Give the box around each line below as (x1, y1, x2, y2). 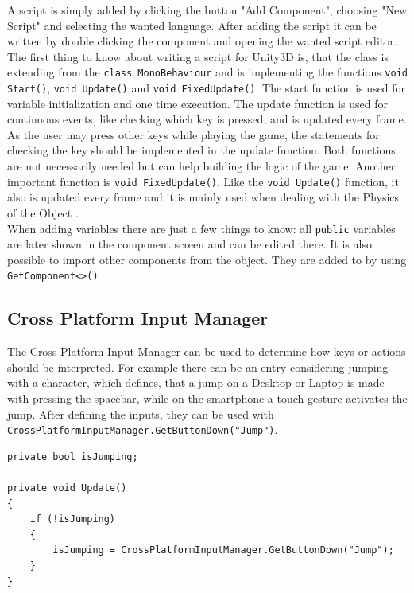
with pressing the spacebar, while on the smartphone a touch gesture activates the (7, 389, 408, 406)
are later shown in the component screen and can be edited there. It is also (7, 236, 372, 252)
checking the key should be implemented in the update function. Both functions (7, 142, 396, 158)
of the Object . (7, 204, 79, 220)
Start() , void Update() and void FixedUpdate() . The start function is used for (7, 80, 406, 96)
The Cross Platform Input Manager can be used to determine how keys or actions (7, 343, 406, 360)
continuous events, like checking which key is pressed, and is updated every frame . (7, 111, 407, 127)
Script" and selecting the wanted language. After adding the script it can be (7, 17, 377, 33)
